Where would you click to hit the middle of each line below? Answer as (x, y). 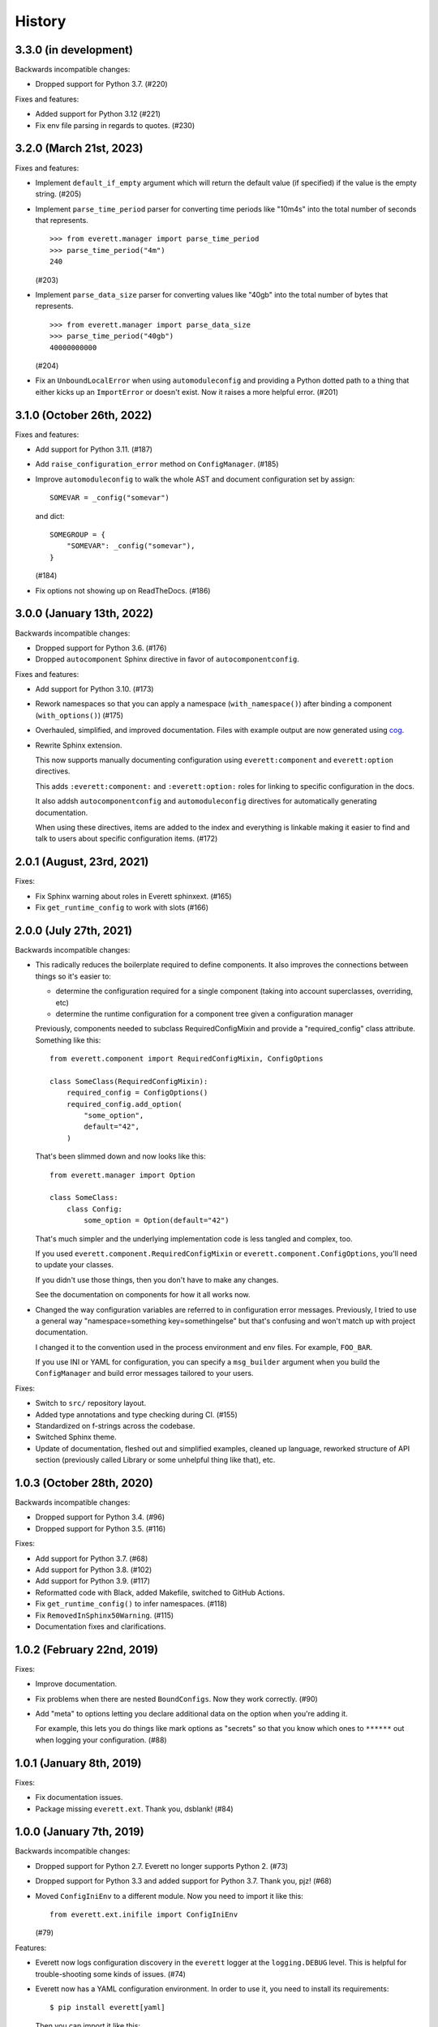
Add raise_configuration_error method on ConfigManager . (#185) (157, 464)
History (41, 21)
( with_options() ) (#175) (79, 715)
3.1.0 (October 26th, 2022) (84, 415)
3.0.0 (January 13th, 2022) (84, 613)
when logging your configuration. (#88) (101, 1740)
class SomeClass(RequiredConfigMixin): (129, 1081)
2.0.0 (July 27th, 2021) (74, 930)
